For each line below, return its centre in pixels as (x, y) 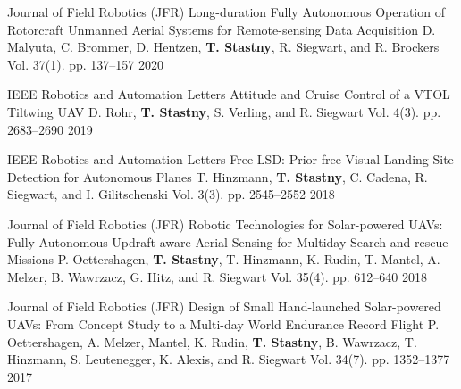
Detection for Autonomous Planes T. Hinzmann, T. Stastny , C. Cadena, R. (218, 176)
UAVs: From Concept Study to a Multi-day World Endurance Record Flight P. (223, 323)
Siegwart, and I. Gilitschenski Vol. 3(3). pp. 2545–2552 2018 (171, 194)
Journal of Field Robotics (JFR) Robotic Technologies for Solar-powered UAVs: (225, 223)
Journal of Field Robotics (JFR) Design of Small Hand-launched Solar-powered (224, 306)
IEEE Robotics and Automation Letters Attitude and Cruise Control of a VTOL (229, 94)
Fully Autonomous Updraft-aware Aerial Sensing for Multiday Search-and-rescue (228, 241)
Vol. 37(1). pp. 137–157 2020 (86, 64)
